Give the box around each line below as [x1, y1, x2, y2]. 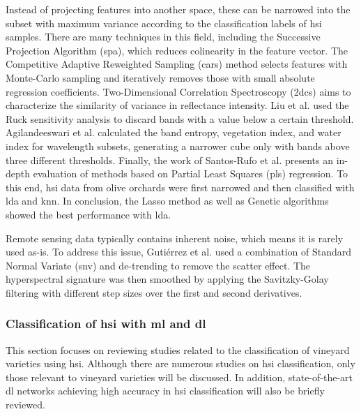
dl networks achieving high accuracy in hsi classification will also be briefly [6, 383, 325, 398]
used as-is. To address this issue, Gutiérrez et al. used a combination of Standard [6, 244, 351, 259]
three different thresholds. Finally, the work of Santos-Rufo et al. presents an [6, 152, 333, 167]
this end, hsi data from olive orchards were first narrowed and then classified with [6, 179, 355, 194]
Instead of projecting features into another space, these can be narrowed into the [6, 2, 351, 16]
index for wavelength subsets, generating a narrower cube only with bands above [6, 138, 350, 153]
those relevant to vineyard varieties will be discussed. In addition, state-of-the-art [6, 369, 353, 384]
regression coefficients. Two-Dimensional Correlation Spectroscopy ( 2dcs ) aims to [6, 84, 351, 98]
